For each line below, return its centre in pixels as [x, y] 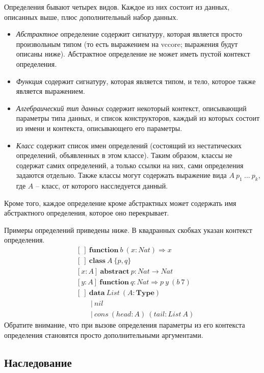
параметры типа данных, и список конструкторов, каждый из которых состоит [138, 118]
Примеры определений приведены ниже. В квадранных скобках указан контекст [128, 230]
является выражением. [50, 91]
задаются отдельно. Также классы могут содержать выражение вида [121, 175]
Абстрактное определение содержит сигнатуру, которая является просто [129, 34]
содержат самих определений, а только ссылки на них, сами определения [130, 165]
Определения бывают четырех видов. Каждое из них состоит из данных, [117, 7]
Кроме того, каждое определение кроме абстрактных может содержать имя [120, 203]
